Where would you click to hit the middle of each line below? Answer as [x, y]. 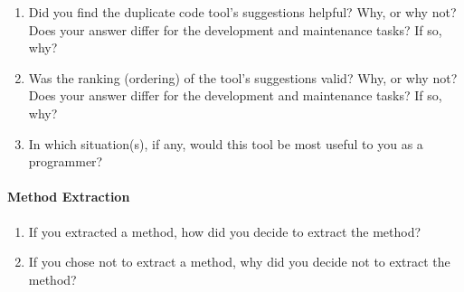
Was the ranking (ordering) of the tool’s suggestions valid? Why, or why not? [243, 77]
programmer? [66, 161]
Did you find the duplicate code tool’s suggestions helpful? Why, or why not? [242, 12]
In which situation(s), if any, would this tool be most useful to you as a [226, 143]
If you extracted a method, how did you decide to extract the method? [225, 231]
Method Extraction [69, 197]
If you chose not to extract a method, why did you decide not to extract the [239, 262]
